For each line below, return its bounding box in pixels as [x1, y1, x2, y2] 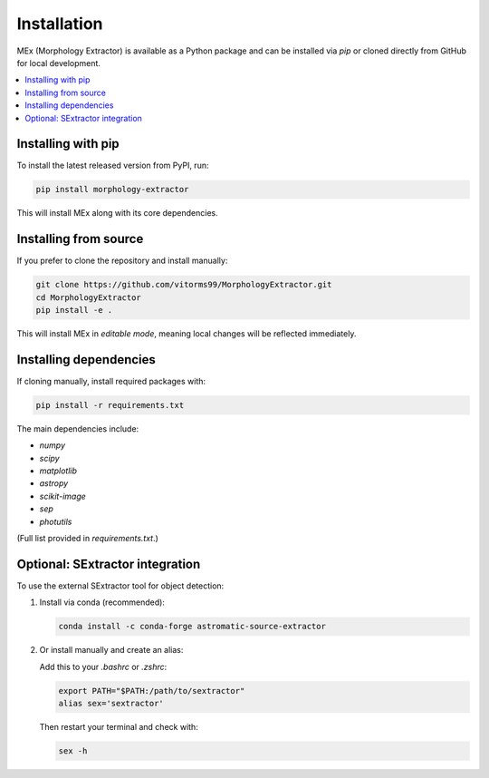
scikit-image [39, 491, 86, 501]
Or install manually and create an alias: [39, 645, 184, 656]
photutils [39, 516, 72, 527]
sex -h [58, 746, 88, 756]
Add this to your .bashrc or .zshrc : [39, 661, 168, 672]
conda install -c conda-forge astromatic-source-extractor [58, 621, 326, 632]
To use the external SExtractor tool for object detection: [16, 580, 225, 591]
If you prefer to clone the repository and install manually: [16, 255, 228, 267]
